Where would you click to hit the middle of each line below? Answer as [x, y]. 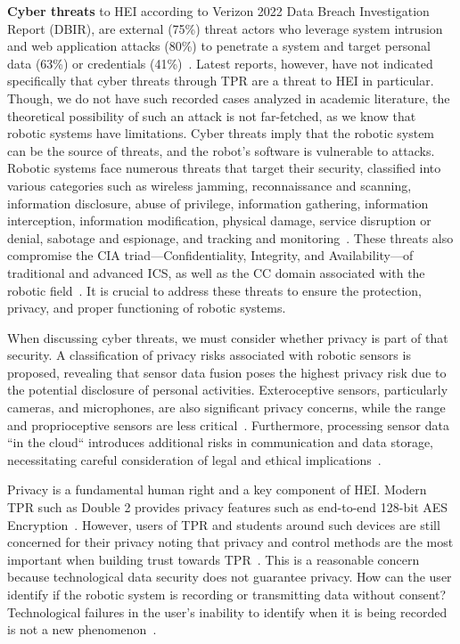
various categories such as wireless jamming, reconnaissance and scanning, [209, 185]
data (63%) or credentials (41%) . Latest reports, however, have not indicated [220, 63]
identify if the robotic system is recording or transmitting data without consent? [227, 594]
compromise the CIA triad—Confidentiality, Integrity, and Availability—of [210, 255]
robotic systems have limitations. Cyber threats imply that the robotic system [221, 133]
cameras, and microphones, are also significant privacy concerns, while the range [226, 408]
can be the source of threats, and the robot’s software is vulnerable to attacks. [221, 150]
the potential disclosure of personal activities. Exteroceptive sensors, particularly [228, 390]
